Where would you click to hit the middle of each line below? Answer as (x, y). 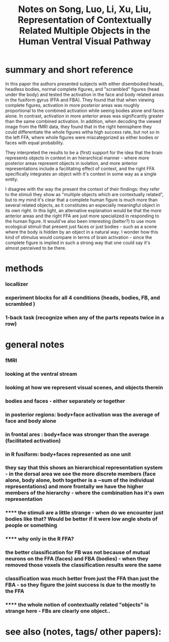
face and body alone (31, 421)
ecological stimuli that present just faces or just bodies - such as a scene (81, 226)
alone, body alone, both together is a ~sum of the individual (80, 480)
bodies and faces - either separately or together (65, 401)
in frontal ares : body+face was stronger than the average (77, 434)
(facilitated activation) (33, 441)
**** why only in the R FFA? (40, 539)
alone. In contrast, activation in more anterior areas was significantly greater (84, 116)
